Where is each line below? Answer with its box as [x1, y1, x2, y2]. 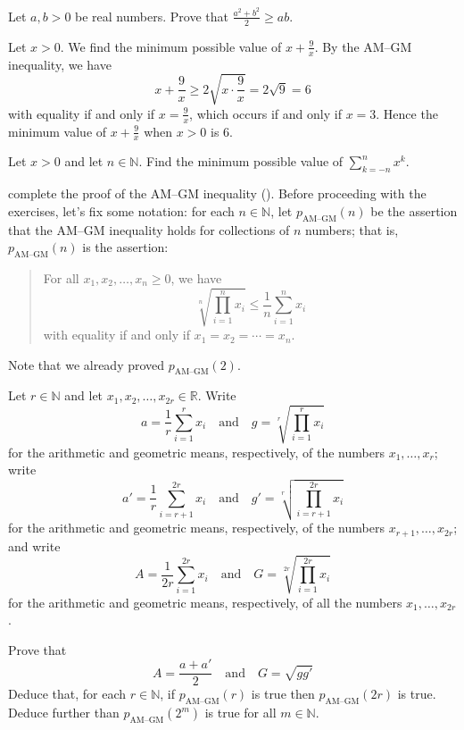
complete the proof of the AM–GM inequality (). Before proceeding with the [8, 184, 427, 203]
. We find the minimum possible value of [60, 37, 282, 55]
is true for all [204, 703, 277, 722]
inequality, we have [8, 55, 112, 73]
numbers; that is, [305, 220, 399, 239]
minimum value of [8, 122, 107, 140]
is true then [251, 684, 315, 703]
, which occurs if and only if [189, 104, 342, 122]
